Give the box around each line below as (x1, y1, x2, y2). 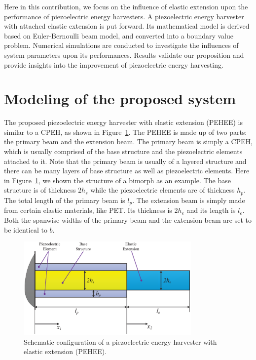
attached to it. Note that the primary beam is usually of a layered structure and (4, 156, 247, 166)
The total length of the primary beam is (4, 195, 125, 205)
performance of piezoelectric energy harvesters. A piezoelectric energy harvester (4, 11, 244, 21)
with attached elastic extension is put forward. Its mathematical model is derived (4, 21, 250, 31)
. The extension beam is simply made (132, 195, 245, 205)
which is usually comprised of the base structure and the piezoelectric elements (4, 146, 243, 157)
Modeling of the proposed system (4, 88, 236, 109)
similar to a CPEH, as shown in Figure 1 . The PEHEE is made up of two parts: (4, 126, 247, 137)
